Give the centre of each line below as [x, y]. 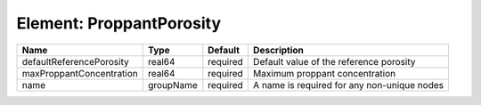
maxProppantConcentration [80, 73]
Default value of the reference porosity [334, 61]
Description [278, 50]
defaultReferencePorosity [75, 61]
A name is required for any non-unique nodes [348, 85]
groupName [172, 85]
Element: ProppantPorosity [119, 23]
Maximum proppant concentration [324, 73]
